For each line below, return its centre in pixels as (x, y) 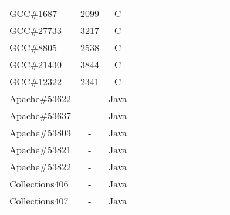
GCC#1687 (33, 13)
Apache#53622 (40, 98)
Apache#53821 (40, 150)
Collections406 (39, 184)
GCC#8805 (33, 47)
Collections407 (39, 201)
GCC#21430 (35, 64)
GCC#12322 (35, 81)
